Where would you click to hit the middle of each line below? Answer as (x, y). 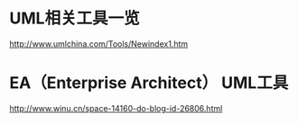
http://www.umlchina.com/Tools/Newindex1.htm (99, 44)
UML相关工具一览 (74, 18)
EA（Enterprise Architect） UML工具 (149, 83)
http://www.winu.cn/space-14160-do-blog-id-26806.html (116, 108)
